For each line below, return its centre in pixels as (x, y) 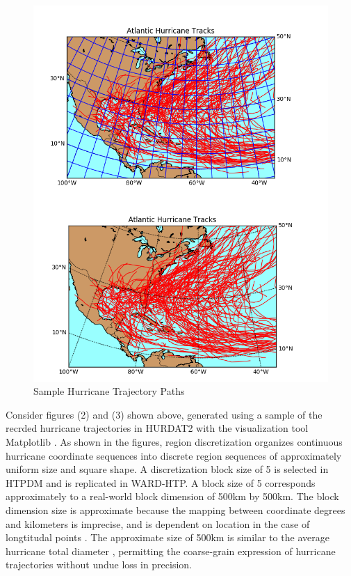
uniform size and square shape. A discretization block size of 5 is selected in (167, 469)
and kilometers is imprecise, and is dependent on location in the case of (158, 523)
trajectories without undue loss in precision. (99, 565)
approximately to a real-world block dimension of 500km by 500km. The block (172, 496)
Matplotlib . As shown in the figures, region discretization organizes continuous (174, 442)
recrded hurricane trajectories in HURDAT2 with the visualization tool (157, 428)
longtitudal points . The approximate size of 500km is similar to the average (168, 537)
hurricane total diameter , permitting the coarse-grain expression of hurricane (171, 551)
